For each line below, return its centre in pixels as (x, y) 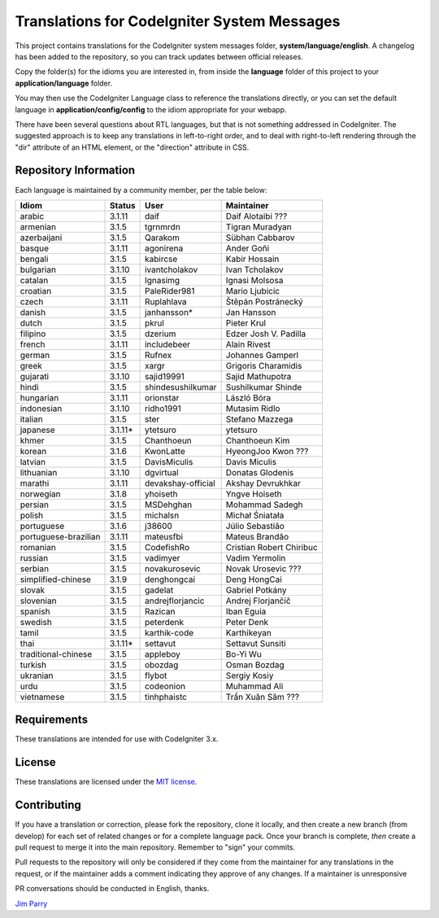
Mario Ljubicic (253, 291)
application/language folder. (64, 83)
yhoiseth (161, 494)
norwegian (40, 494)
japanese (38, 430)
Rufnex (158, 355)
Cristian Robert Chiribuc (272, 547)
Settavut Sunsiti (256, 643)
